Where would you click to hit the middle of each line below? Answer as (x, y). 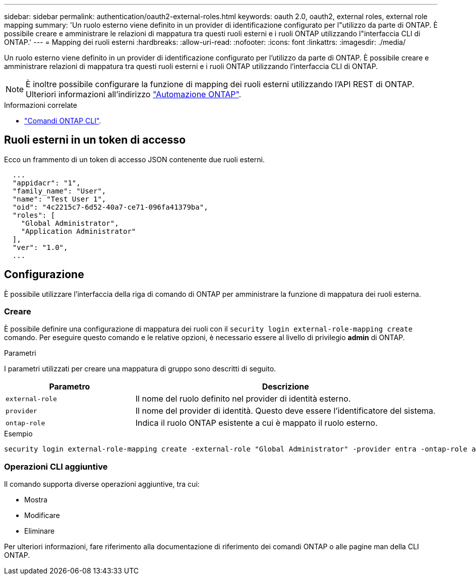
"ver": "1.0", (40, 247)
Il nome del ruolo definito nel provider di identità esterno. (243, 399)
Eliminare (40, 531)
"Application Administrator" (78, 231)
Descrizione (285, 387)
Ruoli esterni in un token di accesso (95, 140)
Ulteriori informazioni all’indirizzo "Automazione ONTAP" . (134, 94)
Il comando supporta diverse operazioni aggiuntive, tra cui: (102, 484)
